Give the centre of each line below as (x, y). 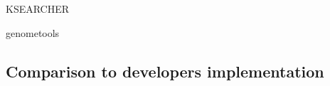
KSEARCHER (38, 9)
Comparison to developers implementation (165, 71)
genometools (33, 32)
